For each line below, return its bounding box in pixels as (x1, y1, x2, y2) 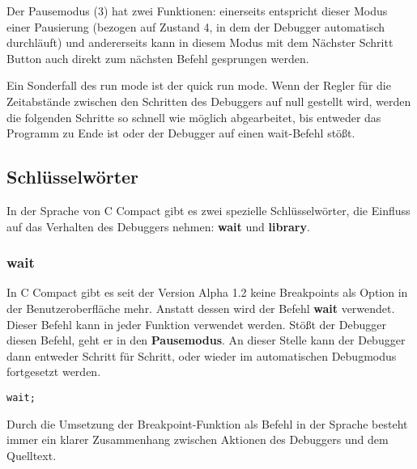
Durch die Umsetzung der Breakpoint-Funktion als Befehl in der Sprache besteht (6, 415, 408, 432)
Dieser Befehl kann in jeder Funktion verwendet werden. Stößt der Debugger (6, 315, 386, 332)
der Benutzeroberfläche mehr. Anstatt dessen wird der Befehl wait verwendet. (6, 299, 395, 316)
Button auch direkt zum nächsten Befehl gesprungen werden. (6, 49, 309, 66)
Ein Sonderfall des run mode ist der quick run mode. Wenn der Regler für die (6, 77, 391, 94)
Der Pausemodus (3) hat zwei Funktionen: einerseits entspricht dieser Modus (6, 2, 388, 19)
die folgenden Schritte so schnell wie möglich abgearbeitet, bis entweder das (6, 108, 381, 125)
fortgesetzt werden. (6, 363, 101, 380)
